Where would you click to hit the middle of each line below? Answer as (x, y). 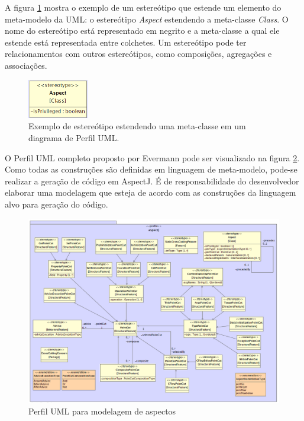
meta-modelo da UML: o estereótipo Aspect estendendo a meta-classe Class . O (147, 19)
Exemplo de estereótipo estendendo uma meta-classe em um (137, 126)
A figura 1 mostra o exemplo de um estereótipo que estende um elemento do (143, 7)
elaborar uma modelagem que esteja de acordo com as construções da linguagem (151, 192)
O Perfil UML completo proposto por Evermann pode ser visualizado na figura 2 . (152, 157)
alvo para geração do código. (56, 204)
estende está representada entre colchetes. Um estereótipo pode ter (126, 42)
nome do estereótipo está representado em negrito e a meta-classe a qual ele (142, 31)
